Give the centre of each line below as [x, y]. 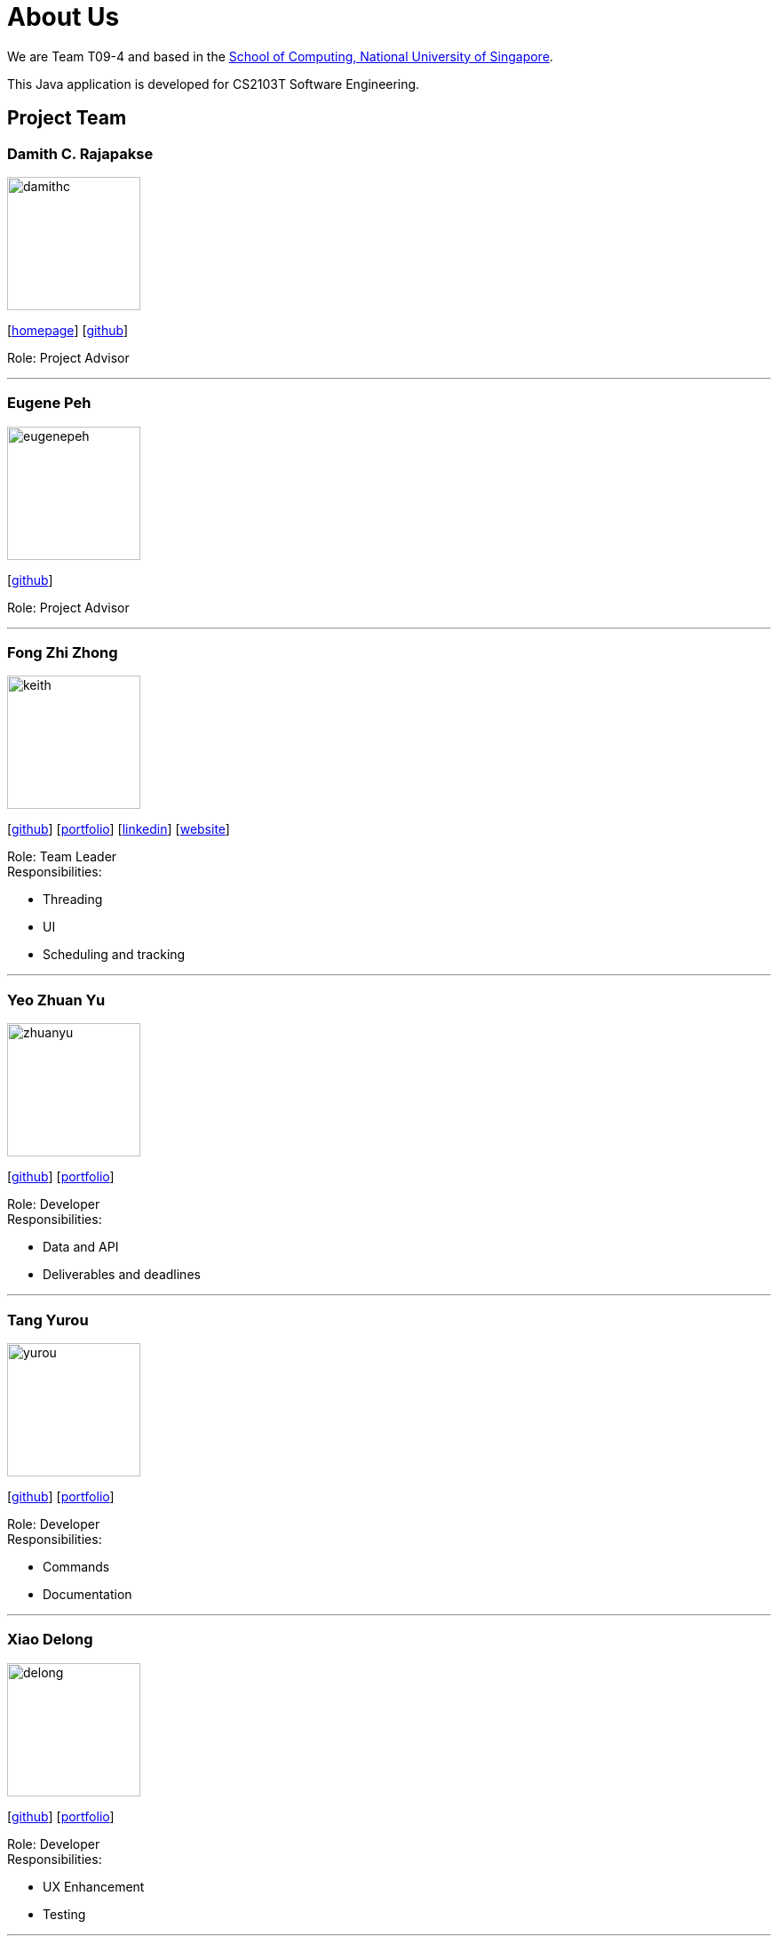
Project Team [67, 118]
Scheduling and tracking [114, 955]
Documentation [87, 1594]
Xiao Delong [50, 1640]
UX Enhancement [94, 1886]
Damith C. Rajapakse [80, 153]
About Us [64, 17]
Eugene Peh [49, 403]
